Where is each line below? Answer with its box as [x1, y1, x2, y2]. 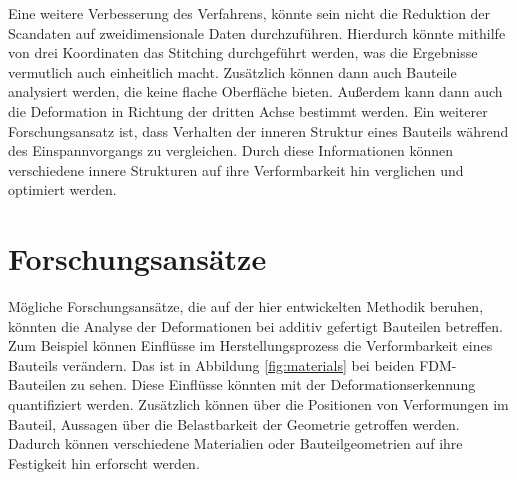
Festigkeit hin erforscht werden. [8, 452, 200, 473]
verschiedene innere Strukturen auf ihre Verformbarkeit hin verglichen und [8, 159, 464, 180]
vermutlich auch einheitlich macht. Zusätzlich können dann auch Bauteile [8, 61, 457, 82]
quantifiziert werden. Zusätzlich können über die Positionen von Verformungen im [8, 394, 509, 415]
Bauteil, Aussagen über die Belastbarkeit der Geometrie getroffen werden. [8, 413, 460, 434]
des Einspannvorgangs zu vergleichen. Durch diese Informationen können [8, 140, 453, 161]
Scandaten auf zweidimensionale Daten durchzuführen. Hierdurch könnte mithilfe [8, 22, 506, 43]
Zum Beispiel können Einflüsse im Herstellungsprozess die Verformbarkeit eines [8, 335, 493, 356]
